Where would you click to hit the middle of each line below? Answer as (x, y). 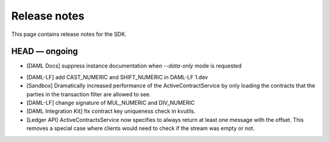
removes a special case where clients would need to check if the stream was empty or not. (141, 129)
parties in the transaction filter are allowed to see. (89, 94)
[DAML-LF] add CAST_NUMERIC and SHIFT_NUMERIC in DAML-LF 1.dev (117, 77)
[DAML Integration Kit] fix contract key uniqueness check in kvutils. (111, 111)
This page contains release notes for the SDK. (69, 34)
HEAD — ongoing (45, 51)
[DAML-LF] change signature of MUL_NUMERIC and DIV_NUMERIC (111, 103)
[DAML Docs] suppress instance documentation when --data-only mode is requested (134, 66)
